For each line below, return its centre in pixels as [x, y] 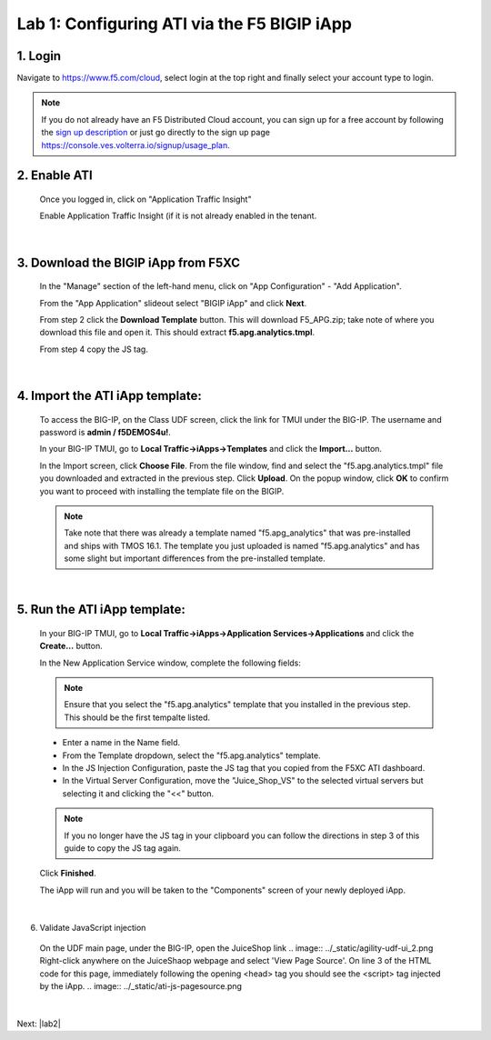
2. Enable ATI [55, 176]
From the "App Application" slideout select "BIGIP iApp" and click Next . [173, 303]
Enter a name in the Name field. [121, 743]
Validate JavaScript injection [93, 927]
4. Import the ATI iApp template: [109, 395]
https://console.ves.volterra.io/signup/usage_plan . [136, 145]
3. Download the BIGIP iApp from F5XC [129, 262]
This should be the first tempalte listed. [137, 717]
